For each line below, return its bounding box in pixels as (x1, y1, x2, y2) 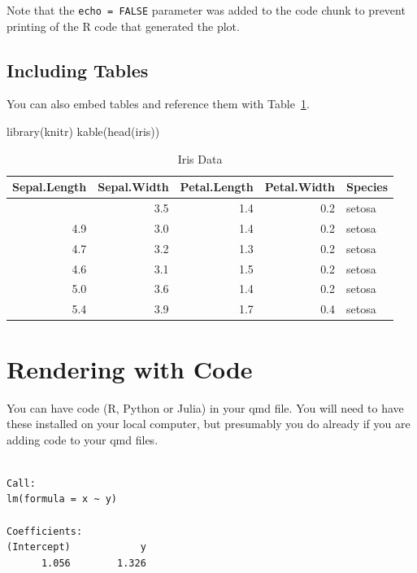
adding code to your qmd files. (7, 431, 159, 448)
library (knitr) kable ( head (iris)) (7, 123, 160, 140)
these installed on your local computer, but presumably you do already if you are (7, 415, 410, 432)
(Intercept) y (7, 541, 146, 553)
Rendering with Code (7, 352, 253, 385)
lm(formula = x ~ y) (7, 493, 118, 505)
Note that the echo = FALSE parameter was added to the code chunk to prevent (7, 2, 406, 18)
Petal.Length (180, 178, 254, 195)
